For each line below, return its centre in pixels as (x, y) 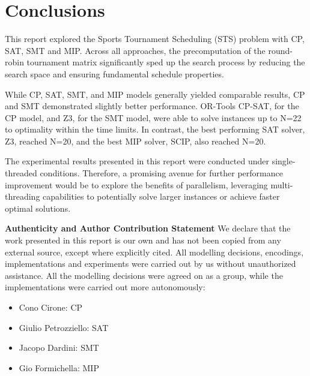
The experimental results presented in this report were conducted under (137, 161)
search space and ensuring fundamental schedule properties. (114, 73)
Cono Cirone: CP (51, 307)
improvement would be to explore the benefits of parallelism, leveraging (136, 184)
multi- (282, 184)
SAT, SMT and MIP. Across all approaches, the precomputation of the (135, 50)
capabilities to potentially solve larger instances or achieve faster (161, 196)
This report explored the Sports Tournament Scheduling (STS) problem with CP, (155, 39)
